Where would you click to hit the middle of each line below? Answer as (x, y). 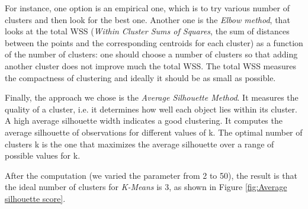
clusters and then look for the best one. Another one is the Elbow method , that (147, 19)
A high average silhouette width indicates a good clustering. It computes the (144, 120)
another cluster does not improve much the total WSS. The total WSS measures (151, 65)
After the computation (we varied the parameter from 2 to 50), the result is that (151, 175)
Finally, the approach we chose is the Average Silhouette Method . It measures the (152, 97)
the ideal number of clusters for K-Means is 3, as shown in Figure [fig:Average (146, 187)
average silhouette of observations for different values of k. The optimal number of (154, 132)
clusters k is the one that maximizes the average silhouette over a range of (139, 144)
